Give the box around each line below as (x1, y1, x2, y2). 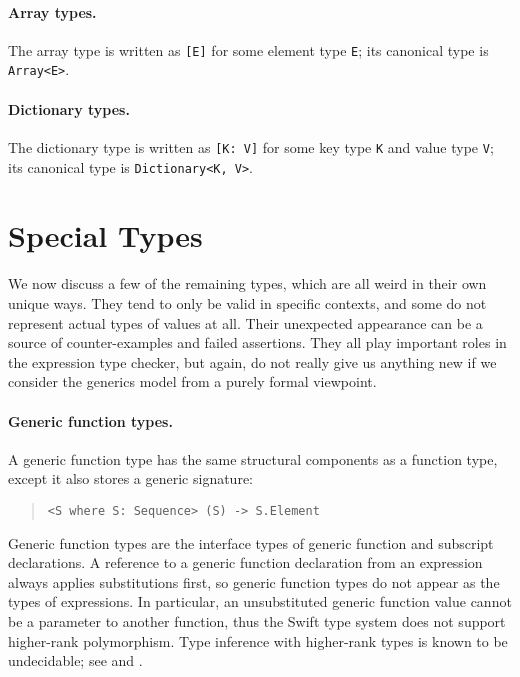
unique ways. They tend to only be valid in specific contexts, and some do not (8, 292, 487, 313)
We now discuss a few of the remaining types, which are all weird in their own (8, 273, 487, 294)
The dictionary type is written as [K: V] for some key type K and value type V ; (8, 136, 494, 157)
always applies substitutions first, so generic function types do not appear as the (8, 571, 500, 592)
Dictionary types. (8, 98, 130, 119)
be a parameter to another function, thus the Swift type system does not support (8, 610, 506, 631)
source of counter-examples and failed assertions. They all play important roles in (8, 332, 507, 353)
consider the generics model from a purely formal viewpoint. (8, 371, 377, 392)
